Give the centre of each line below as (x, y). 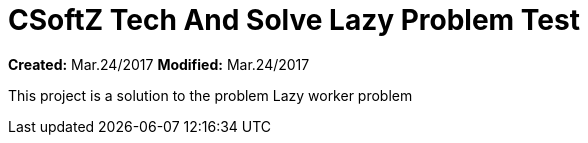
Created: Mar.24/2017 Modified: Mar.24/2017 (159, 64)
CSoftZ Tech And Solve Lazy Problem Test (294, 20)
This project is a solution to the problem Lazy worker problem (210, 95)
